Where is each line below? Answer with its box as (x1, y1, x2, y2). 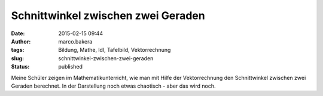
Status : (11, 63, 30, 70)
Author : (11, 38, 31, 45)
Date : (11, 30, 25, 37)
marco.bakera (58, 38, 93, 45)
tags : (11, 47, 25, 54)
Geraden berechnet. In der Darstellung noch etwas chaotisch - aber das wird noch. (11, 82, 216, 89)
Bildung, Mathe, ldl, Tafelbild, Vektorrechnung (58, 47, 171, 54)
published (58, 63, 83, 70)
